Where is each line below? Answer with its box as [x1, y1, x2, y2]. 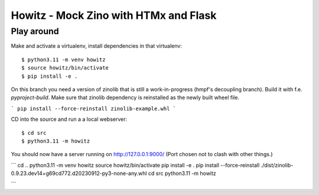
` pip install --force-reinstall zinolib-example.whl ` [11, 105, 177, 112]
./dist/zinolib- [261, 161, 294, 168]
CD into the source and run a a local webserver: [11, 115, 128, 123]
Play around [11, 26, 59, 37]
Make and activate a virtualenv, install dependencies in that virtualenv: [11, 42, 183, 49]
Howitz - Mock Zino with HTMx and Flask [11, 9, 217, 22]
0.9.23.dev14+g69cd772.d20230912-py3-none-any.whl [11, 170, 147, 177]
